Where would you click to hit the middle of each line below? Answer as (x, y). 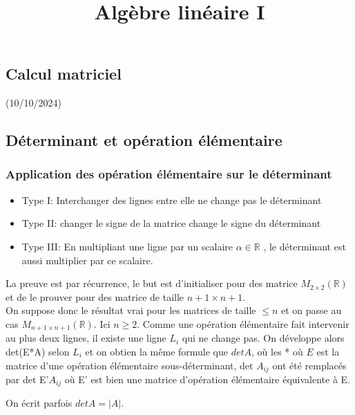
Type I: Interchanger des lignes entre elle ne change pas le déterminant (172, 200)
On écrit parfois (39, 403)
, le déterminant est (305, 246)
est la (328, 351)
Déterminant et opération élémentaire (144, 140)
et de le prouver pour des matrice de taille (95, 296)
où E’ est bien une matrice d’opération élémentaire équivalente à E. (208, 379)
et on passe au (311, 310)
